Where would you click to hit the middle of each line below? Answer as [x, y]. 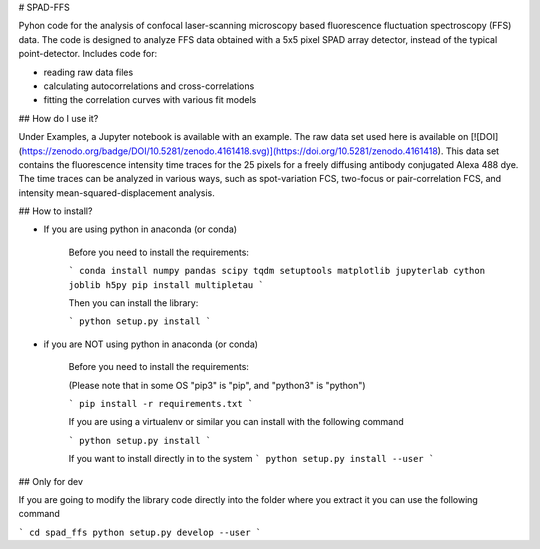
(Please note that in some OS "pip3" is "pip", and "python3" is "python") [217, 385]
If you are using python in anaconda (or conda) [140, 229]
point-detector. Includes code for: [88, 54]
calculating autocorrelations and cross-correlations [149, 86]
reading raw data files [88, 72]
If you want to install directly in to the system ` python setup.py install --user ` [251, 459]
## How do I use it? [58, 118]
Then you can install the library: [133, 303]
